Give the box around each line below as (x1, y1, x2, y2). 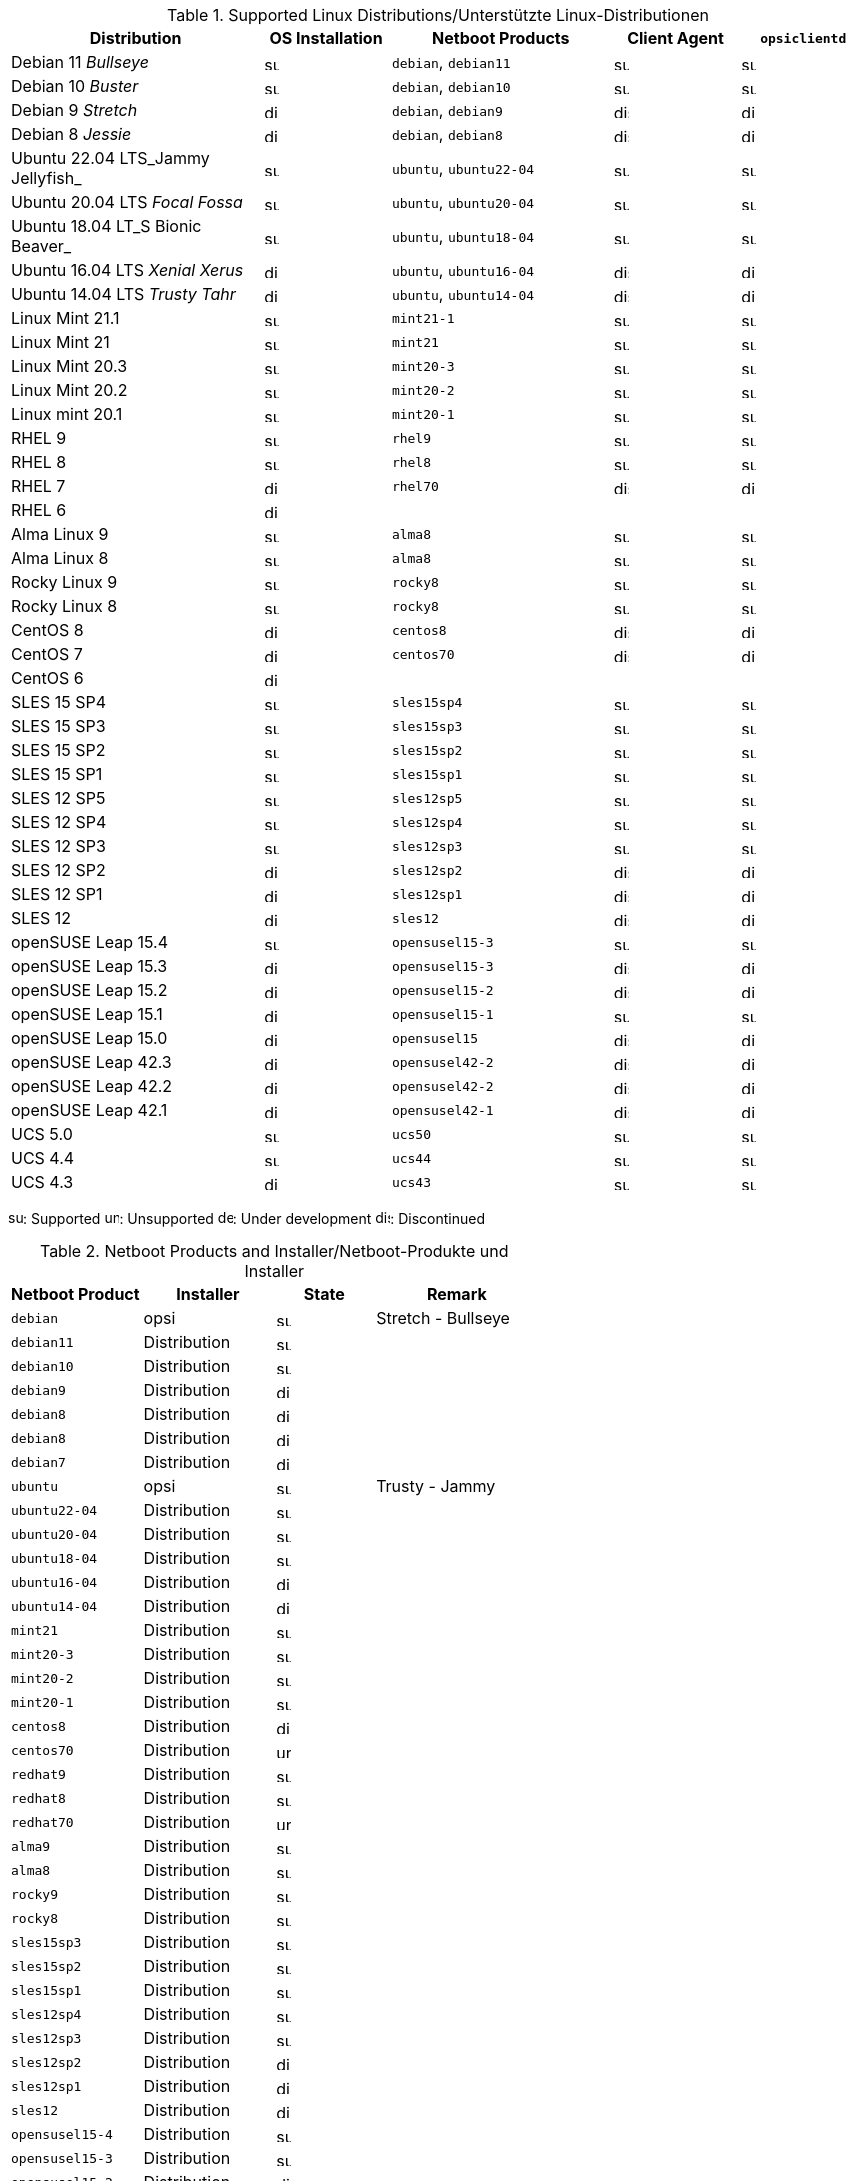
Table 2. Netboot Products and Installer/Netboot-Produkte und (39, 1241, 509, 1261)
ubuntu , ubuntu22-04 (391, 158, 535, 178)
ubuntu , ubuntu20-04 (391, 192, 535, 212)
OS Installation (269, 28, 383, 48)
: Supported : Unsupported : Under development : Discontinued (23, 1210, 486, 1227)
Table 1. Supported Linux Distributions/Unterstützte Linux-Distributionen (167, 5, 709, 25)
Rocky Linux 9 (11, 572, 118, 592)
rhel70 (391, 478, 439, 494)
